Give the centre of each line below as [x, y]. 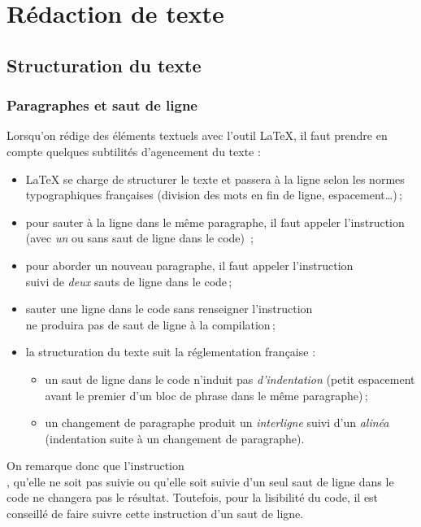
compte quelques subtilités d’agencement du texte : [134, 151]
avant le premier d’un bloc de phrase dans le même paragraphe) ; [206, 395]
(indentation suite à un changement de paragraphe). [175, 438]
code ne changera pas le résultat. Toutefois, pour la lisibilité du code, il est [193, 497]
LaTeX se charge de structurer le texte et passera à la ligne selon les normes [215, 179]
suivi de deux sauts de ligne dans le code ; [129, 281]
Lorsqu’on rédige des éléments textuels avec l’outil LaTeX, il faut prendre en [197, 135]
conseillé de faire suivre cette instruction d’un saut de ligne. [155, 514]
